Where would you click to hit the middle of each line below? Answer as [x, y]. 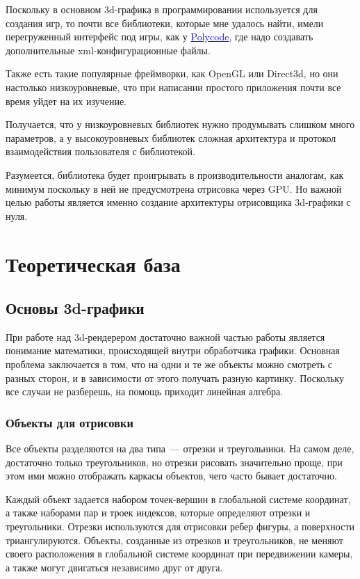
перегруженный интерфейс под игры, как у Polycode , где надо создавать [159, 37]
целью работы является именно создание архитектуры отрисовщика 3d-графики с [178, 202]
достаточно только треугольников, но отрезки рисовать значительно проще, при [174, 462]
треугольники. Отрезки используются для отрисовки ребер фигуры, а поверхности [180, 526]
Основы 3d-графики [75, 308]
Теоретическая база [93, 263]
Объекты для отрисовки [69, 422]
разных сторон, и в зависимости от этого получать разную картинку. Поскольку [175, 378]
